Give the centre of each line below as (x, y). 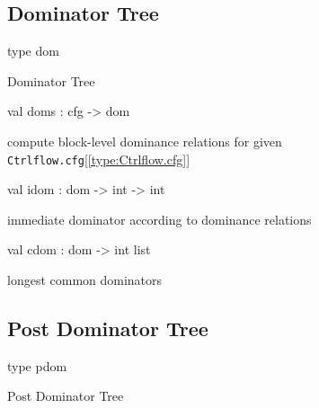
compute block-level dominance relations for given (145, 141)
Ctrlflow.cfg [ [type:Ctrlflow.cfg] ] (99, 159)
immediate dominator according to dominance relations (159, 219)
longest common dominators (85, 280)
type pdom (37, 365)
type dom (33, 51)
